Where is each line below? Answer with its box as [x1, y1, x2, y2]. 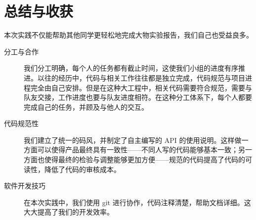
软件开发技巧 [4, 180, 45, 191]
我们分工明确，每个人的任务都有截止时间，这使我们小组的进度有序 [24, 63, 238, 73]
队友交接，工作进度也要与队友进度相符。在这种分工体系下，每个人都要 [24, 92, 252, 102]
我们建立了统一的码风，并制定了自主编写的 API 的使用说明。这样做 [24, 134, 242, 145]
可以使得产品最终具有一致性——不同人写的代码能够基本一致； [37, 144, 238, 155]
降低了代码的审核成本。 [44, 164, 121, 174]
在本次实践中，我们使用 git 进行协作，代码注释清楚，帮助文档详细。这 [24, 197, 251, 207]
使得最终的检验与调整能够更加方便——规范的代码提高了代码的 [44, 154, 245, 165]
